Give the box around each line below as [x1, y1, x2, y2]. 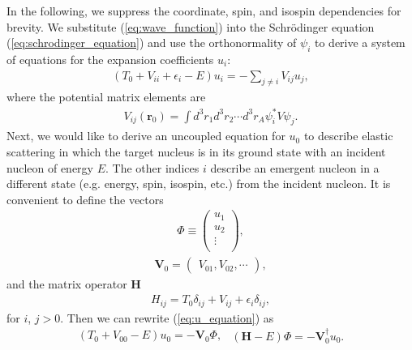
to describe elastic [303, 127, 393, 144]
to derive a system [315, 34, 406, 51]
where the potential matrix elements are [6, 88, 206, 105]
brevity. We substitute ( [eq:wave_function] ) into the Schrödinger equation [6, 18, 375, 35]
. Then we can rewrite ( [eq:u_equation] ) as [60, 309, 274, 326]
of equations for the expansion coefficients [6, 50, 214, 67]
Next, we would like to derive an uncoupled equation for [6, 127, 285, 144]
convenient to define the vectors [6, 190, 164, 207]
